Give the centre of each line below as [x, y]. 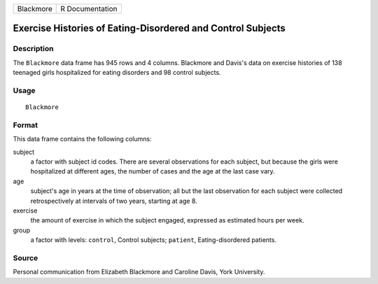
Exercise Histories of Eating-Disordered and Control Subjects [149, 28]
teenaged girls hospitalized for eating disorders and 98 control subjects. [117, 73]
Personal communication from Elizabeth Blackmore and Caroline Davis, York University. [139, 272]
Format [26, 125]
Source [26, 257]
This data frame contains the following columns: [82, 139]
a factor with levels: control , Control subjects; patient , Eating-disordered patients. [153, 240]
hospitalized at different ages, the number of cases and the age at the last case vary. [153, 171]
